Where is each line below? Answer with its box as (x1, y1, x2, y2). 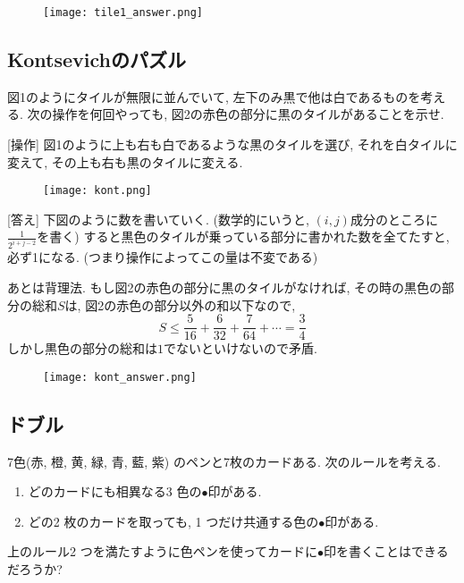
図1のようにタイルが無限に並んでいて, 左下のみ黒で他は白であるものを (7, 87, 421, 106)
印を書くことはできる (323, 542, 449, 561)
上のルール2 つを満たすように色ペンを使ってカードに (7, 542, 317, 561)
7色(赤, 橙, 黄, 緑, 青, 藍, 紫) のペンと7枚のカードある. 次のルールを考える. (7, 452, 441, 470)
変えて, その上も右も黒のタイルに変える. (7, 152, 243, 171)
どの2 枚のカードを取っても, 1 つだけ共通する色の (28, 511, 319, 530)
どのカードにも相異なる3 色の (28, 482, 202, 501)
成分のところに (350, 209, 438, 228)
